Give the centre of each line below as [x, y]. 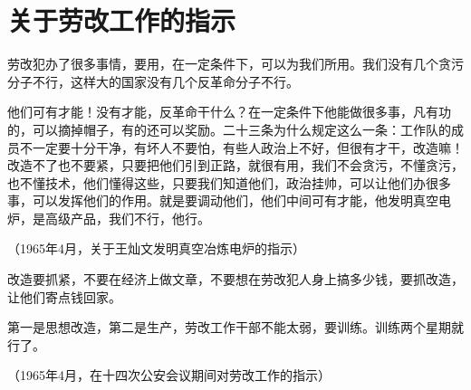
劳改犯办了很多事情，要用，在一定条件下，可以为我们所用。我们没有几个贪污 [235, 64]
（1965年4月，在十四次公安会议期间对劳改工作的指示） [169, 375]
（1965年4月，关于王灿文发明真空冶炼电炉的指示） [156, 248]
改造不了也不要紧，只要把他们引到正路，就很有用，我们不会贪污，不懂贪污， [235, 165]
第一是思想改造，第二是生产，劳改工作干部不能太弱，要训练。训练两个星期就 [235, 327]
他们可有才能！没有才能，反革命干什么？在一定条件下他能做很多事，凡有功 [229, 112]
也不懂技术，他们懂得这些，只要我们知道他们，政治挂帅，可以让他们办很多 [229, 182]
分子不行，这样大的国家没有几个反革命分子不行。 [153, 81]
